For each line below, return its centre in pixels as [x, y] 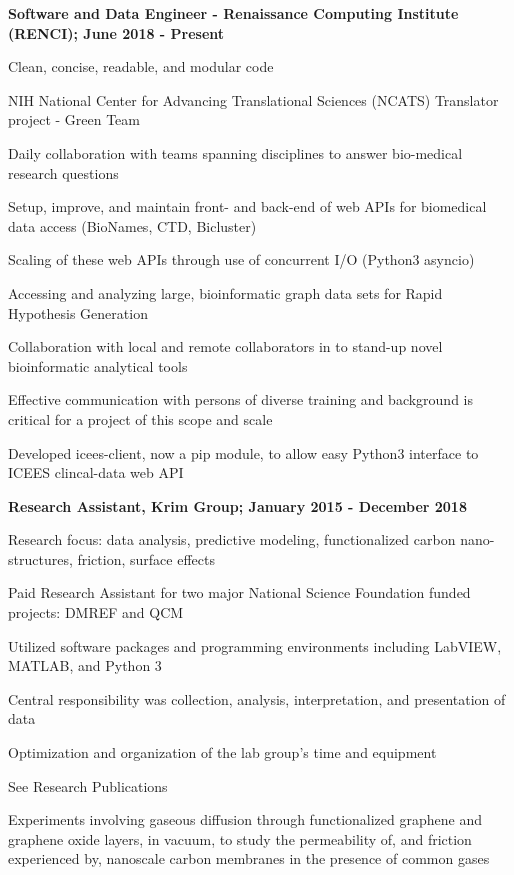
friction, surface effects [146, 558]
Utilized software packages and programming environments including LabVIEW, [255, 645]
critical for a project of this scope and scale [140, 418]
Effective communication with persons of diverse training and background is [241, 399]
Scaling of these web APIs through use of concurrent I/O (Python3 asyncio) [241, 259]
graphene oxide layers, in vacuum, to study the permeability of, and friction [240, 838]
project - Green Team [74, 119]
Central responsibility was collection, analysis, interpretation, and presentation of [257, 698]
